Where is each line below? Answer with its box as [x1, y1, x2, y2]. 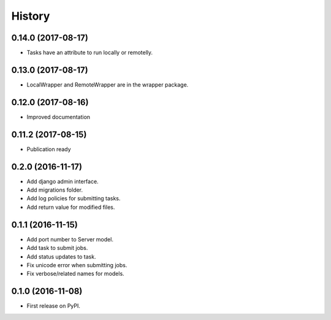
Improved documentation [26, 113, 91, 120]
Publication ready [26, 145, 71, 153]
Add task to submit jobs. [26, 244, 88, 252]
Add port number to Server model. [26, 235, 113, 243]
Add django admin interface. [26, 178, 99, 185]
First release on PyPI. [26, 302, 81, 310]
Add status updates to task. [26, 252, 96, 260]
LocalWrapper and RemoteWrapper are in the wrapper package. [26, 80, 189, 88]
